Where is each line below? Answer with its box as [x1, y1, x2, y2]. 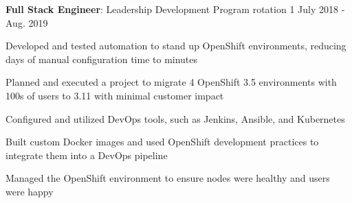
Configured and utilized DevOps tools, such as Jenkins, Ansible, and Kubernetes [5, 111, 345, 126]
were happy [5, 184, 54, 198]
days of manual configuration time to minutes [5, 51, 198, 66]
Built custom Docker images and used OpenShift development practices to [5, 134, 319, 149]
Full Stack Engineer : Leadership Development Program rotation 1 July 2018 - [5, 2, 345, 16]
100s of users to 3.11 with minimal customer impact [5, 88, 224, 102]
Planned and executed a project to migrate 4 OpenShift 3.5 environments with [5, 75, 337, 89]
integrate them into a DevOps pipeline [5, 147, 168, 162]
